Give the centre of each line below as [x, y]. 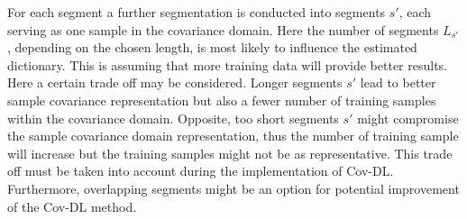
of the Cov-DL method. [72, 206]
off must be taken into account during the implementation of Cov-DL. [201, 171]
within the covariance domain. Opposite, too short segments [173, 118]
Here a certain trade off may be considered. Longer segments [175, 82]
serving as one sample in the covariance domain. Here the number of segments [223, 29]
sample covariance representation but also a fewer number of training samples [222, 100]
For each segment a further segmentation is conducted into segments [197, 12]
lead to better [398, 82]
